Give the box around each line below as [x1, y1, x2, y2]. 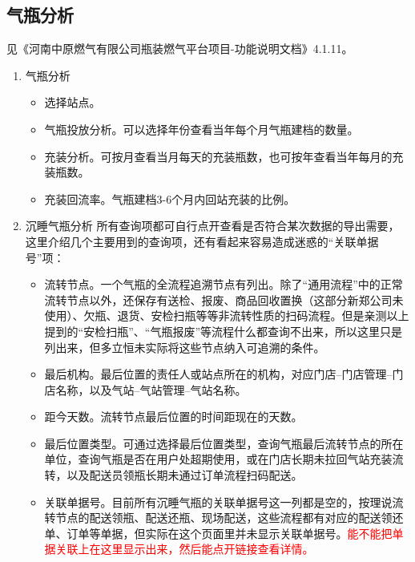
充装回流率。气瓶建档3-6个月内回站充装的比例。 [44, 190, 296, 207]
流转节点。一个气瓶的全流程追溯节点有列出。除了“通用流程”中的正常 [44, 276, 403, 293]
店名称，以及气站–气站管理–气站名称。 [44, 381, 247, 398]
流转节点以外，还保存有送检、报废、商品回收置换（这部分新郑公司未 [44, 291, 404, 308]
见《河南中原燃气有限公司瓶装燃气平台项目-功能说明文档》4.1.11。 [6, 40, 353, 57]
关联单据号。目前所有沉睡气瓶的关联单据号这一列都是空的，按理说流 [44, 493, 404, 510]
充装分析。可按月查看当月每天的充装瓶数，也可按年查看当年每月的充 [44, 148, 404, 164]
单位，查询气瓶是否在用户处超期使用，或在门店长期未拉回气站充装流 [44, 451, 404, 467]
